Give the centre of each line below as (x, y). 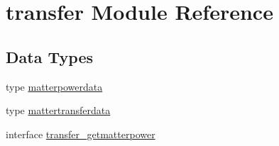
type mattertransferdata (58, 110)
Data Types (49, 56)
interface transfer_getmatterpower (81, 134)
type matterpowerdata (54, 86)
